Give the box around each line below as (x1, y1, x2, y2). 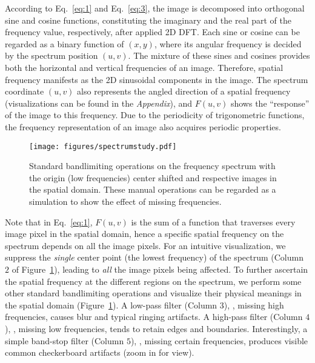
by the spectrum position (5, 49, 98, 62)
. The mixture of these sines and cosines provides (128, 49, 310, 62)
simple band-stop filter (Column (5, 334, 124, 347)
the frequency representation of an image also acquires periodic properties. (5, 120, 281, 133)
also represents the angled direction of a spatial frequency (77, 85, 291, 98)
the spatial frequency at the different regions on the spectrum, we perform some (5, 275, 302, 287)
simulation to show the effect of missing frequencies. (29, 195, 222, 207)
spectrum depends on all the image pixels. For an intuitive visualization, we (5, 239, 286, 251)
